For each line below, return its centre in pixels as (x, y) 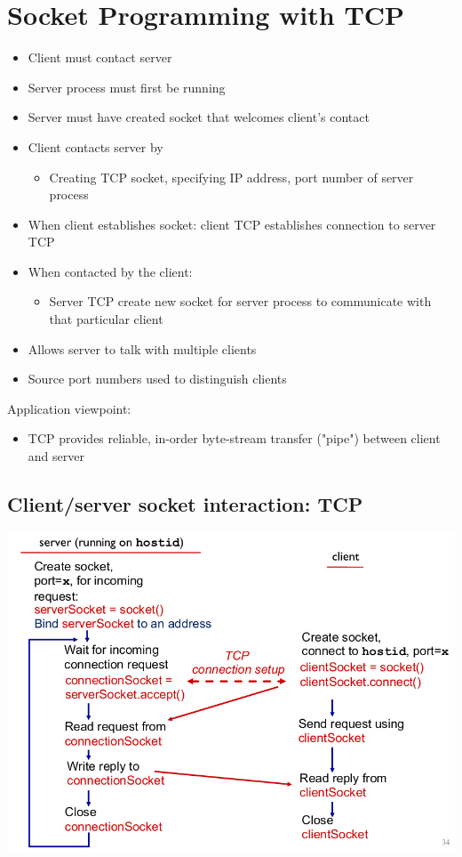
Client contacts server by (96, 146)
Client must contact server (100, 57)
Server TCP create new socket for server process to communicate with (240, 301)
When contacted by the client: (110, 271)
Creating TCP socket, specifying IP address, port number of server (231, 177)
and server (56, 456)
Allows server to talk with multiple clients (142, 348)
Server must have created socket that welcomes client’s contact (199, 117)
